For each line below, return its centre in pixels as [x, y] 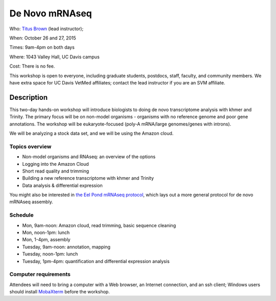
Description [29, 97]
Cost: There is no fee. [32, 66]
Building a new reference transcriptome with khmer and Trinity [88, 178]
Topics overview [30, 146]
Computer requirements [40, 274]
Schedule [21, 215]
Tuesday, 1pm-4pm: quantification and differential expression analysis [96, 261]
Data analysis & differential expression [63, 185]
